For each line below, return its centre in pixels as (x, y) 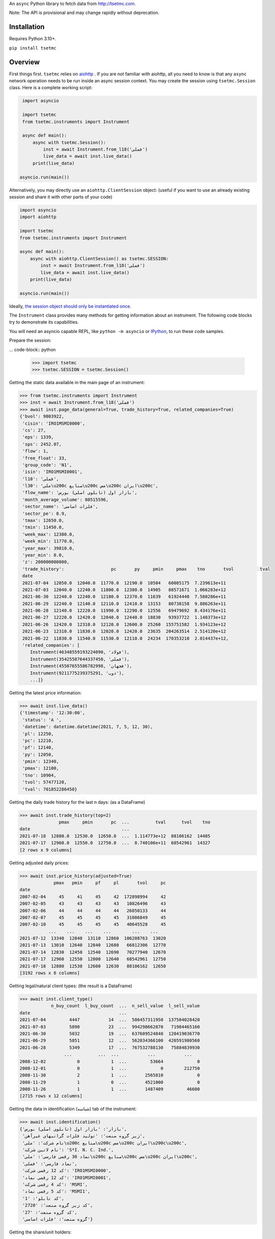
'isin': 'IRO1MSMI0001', (53, 472)
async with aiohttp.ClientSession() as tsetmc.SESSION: (99, 258)
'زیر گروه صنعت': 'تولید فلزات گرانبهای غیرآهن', (84, 1136)
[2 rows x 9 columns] (46, 850)
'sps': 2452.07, (42, 444)
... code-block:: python (32, 349)
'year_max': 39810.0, (49, 548)
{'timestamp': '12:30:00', (52, 713)
